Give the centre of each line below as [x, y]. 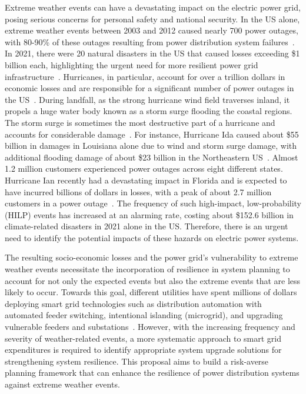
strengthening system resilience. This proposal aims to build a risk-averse [137, 361]
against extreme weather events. [62, 384]
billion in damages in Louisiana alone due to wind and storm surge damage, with [151, 146]
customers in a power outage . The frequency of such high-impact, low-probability [153, 203]
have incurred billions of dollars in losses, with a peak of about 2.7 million [138, 191]
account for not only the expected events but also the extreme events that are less [153, 280]
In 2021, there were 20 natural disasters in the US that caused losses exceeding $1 [152, 53]
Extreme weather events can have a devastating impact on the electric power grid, [153, 7]
